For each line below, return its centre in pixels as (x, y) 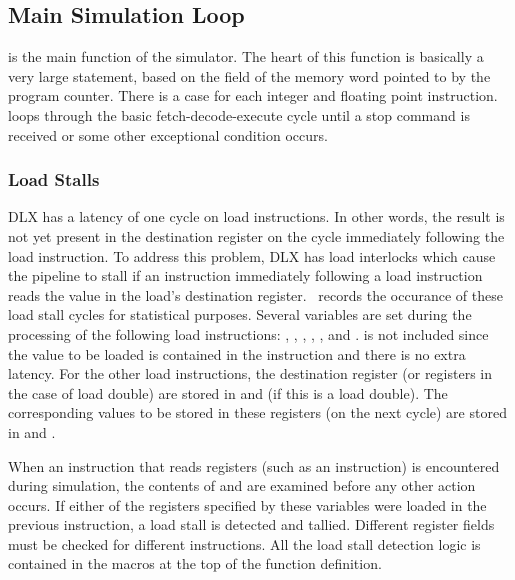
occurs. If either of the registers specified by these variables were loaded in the (247, 504)
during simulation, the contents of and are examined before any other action (242, 485)
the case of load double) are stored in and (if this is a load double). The (228, 392)
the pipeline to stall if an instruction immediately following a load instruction (245, 275)
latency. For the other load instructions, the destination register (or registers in (250, 373)
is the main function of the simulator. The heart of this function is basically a (246, 56)
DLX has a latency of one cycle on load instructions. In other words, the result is (256, 216)
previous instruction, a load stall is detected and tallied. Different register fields (251, 524)
